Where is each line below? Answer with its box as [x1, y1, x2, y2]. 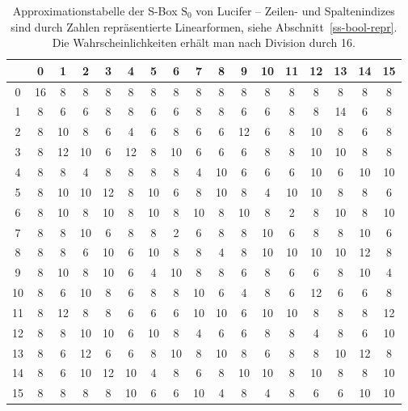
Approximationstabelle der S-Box [12, 2, 178, 19]
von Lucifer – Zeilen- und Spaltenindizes [196, 2, 395, 19]
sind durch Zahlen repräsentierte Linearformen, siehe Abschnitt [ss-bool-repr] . [11, 18, 397, 35]
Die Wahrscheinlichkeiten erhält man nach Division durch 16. [52, 34, 355, 51]
